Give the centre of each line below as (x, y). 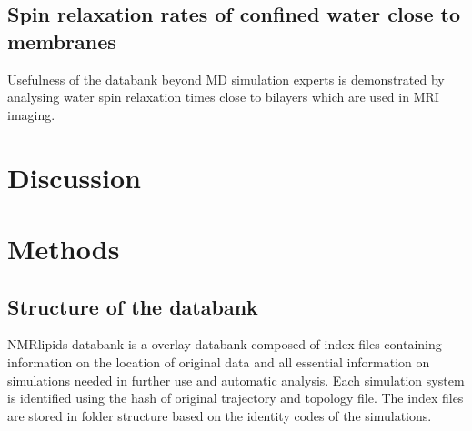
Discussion (74, 177)
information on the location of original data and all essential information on (219, 361)
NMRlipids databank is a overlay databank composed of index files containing (225, 344)
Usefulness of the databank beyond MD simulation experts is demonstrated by (226, 79)
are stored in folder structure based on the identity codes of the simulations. (220, 415)
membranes (62, 40)
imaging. (31, 114)
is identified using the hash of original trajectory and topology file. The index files (236, 398)
